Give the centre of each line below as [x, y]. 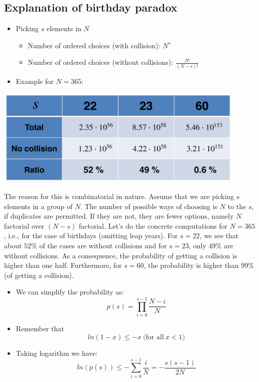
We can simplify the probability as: [70, 292]
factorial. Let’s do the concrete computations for [153, 225]
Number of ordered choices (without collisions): [100, 62]
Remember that [40, 328]
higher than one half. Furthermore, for [63, 265]
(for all [153, 337]
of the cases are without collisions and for [103, 246]
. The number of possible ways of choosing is [149, 206]
